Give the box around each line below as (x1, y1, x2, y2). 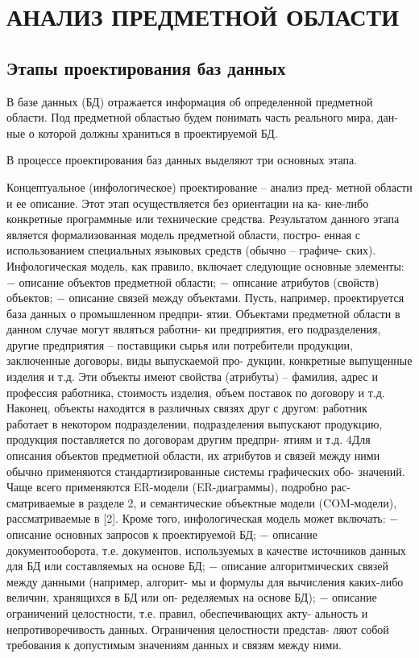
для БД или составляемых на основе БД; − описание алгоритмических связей (6, 557, 389, 574)
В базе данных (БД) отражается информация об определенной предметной (6, 93, 373, 110)
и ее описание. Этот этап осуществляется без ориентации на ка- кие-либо (6, 194, 369, 211)
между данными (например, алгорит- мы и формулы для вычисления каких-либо (6, 573, 404, 590)
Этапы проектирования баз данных (6, 55, 286, 80)
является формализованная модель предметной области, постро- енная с (6, 226, 360, 242)
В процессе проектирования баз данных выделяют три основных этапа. (6, 151, 358, 168)
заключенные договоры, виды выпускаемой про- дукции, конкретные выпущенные (6, 352, 413, 369)
